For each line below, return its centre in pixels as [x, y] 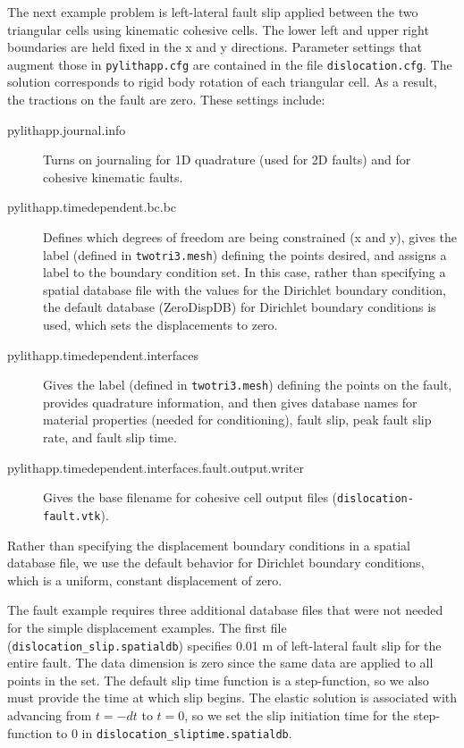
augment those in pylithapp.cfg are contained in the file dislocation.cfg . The [230, 64]
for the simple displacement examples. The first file [147, 627]
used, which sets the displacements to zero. [160, 325]
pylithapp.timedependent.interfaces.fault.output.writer [156, 467]
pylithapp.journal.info [67, 129]
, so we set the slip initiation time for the [297, 714]
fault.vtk [72, 516]
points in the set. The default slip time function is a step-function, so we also [218, 680]
